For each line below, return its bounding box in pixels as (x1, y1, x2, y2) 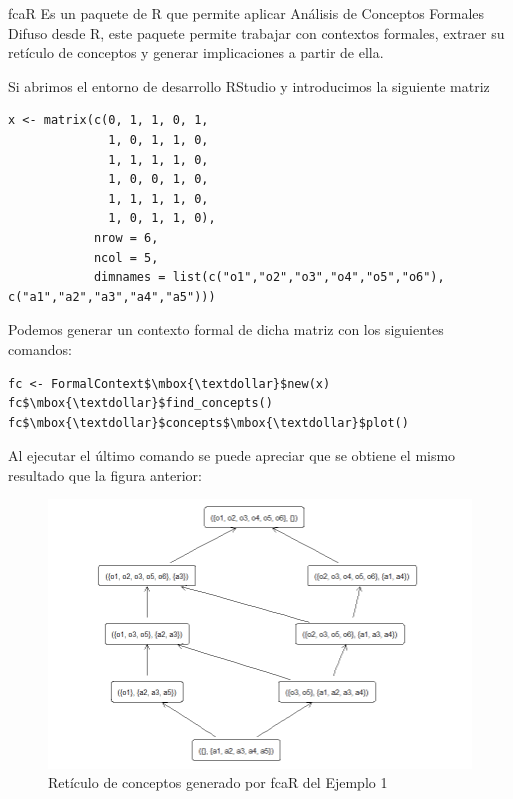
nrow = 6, (93, 230, 159, 245)
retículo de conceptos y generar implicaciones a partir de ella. (8, 42, 384, 63)
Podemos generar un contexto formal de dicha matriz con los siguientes (8, 319, 444, 340)
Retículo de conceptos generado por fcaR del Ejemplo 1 (48, 772, 388, 793)
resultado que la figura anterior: (8, 464, 202, 485)
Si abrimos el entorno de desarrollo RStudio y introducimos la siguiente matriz (8, 75, 490, 96)
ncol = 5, (93, 250, 159, 265)
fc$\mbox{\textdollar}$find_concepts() (8, 396, 273, 411)
